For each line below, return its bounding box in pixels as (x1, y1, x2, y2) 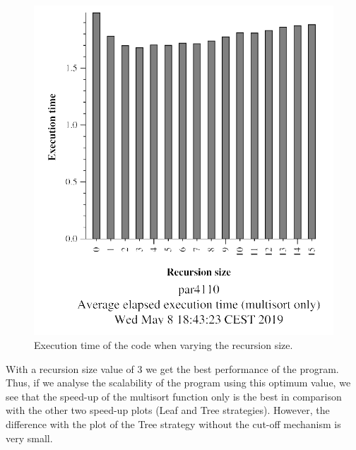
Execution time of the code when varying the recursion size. (34, 338, 293, 353)
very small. (6, 430, 53, 445)
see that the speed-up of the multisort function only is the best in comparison (6, 389, 342, 403)
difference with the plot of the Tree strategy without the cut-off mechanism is (6, 417, 341, 432)
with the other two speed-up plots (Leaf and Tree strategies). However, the (6, 403, 330, 418)
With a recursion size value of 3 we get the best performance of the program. (6, 361, 339, 376)
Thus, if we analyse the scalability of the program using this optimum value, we (6, 375, 351, 390)
